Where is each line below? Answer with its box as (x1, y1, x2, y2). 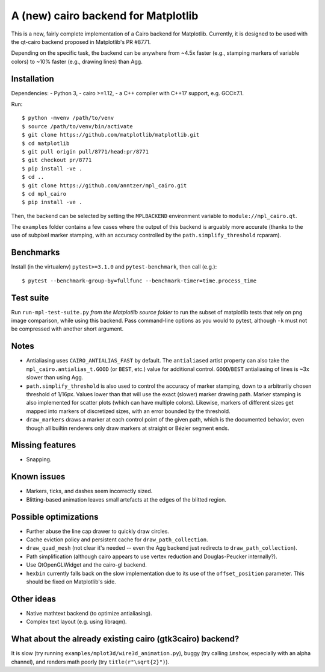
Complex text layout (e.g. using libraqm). (26, 618, 127, 626)
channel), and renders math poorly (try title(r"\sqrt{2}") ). (11, 658, 170, 665)
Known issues (11, 471, 66, 482)
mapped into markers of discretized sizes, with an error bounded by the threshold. (26, 407, 231, 415)
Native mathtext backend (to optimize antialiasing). (26, 609, 153, 617)
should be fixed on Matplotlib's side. (26, 578, 117, 585)
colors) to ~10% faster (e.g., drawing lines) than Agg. (11, 58, 143, 65)
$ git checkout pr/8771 (22, 157, 92, 164)
